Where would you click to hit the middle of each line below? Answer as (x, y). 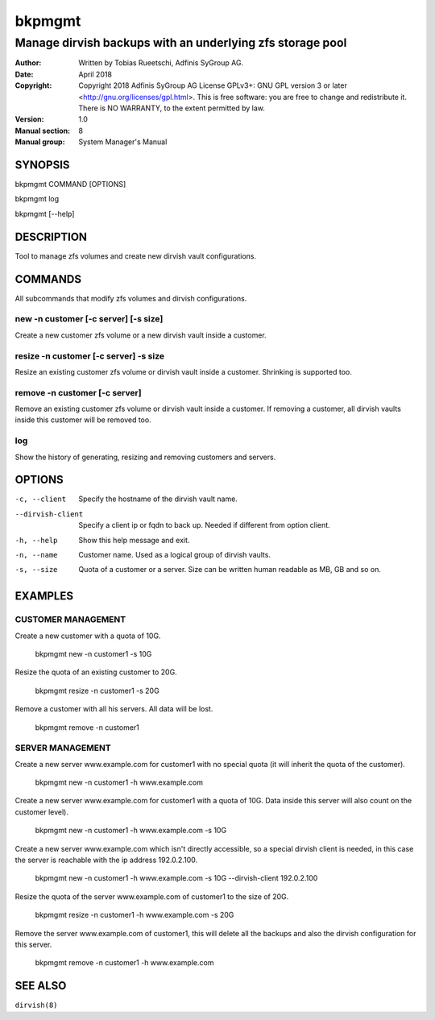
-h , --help (36, 540)
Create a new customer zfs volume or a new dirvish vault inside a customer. (141, 335)
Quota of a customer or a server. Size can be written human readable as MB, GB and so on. (230, 570)
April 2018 (95, 74)
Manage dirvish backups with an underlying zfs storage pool (181, 43)
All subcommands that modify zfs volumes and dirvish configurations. (131, 298)
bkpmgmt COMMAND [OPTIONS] (70, 185)
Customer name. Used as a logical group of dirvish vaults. (175, 555)
